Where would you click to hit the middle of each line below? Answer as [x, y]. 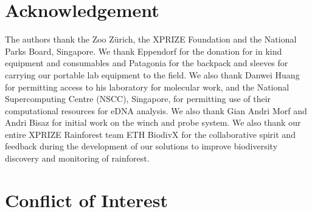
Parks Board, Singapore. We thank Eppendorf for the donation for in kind [144, 51]
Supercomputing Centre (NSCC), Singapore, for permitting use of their [138, 99]
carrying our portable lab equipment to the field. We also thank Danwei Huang [152, 74]
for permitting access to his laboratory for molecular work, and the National [147, 87]
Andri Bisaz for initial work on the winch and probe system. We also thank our [153, 122]
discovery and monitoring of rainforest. [77, 158]
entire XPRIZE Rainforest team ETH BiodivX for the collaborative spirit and [150, 134]
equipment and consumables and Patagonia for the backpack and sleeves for [147, 63]
